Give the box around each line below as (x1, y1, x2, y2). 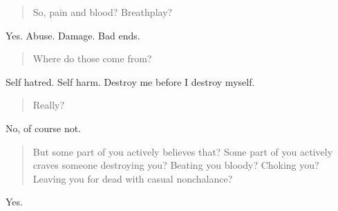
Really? (32, 98, 65, 112)
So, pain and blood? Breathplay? (32, 5, 173, 19)
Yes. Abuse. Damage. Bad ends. (6, 28, 140, 42)
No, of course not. (6, 120, 82, 135)
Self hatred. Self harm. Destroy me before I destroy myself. (6, 74, 255, 89)
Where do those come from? (32, 51, 152, 66)
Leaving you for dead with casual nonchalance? (32, 171, 233, 185)
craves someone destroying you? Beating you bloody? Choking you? (32, 158, 319, 172)
